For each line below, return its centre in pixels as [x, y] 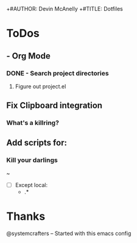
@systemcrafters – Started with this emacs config [69, 233]
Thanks [26, 217]
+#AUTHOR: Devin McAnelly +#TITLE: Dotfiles [65, 9]
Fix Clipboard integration [54, 106]
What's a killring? [33, 123]
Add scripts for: [37, 143]
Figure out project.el [40, 86]
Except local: [31, 185]
